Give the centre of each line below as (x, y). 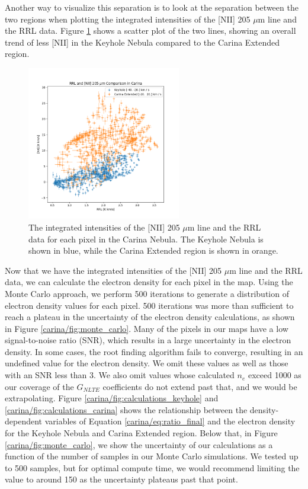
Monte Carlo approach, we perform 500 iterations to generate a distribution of (147, 293)
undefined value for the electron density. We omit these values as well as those (147, 363)
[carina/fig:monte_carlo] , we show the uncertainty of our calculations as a (139, 444)
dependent (24, 421)
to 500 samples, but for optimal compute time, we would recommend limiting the (152, 467)
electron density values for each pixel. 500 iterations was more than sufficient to (149, 305)
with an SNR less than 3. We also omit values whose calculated (120, 375)
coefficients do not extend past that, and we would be (200, 386)
